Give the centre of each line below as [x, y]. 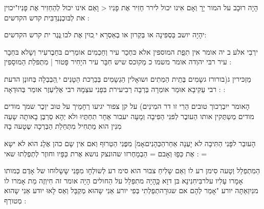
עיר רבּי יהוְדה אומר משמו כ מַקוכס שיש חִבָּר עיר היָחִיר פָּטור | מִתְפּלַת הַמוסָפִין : [118, 62]
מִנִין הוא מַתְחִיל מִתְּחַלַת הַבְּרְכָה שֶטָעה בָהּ [63, 126]
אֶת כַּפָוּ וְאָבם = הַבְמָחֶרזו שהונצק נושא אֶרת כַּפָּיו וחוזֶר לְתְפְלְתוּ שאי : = [106, 153]
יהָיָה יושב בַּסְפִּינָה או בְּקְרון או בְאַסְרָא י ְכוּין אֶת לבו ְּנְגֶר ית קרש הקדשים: [105, 34]
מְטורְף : [15, 200]
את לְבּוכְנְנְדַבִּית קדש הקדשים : [47, 17]
